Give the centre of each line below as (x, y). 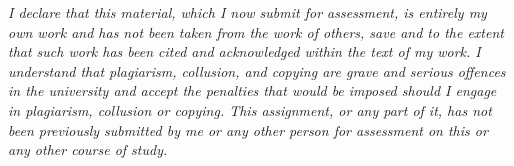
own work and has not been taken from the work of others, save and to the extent (256, 31)
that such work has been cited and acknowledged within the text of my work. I (244, 51)
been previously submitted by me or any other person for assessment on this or (248, 129)
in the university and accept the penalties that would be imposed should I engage (252, 90)
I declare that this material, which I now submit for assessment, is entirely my (247, 12)
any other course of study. (88, 149)
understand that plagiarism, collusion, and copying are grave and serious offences (257, 70)
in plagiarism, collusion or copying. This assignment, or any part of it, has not (250, 109)
